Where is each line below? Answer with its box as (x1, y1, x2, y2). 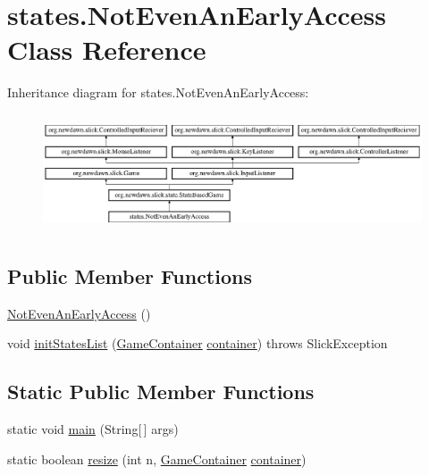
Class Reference (7, 31, 206, 68)
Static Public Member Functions (7, 378, 315, 405)
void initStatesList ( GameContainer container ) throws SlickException (7, 334, 388, 353)
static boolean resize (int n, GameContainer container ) (7, 449, 307, 468)
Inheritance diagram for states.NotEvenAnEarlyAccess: (7, 83, 309, 102)
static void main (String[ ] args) (7, 420, 179, 438)
